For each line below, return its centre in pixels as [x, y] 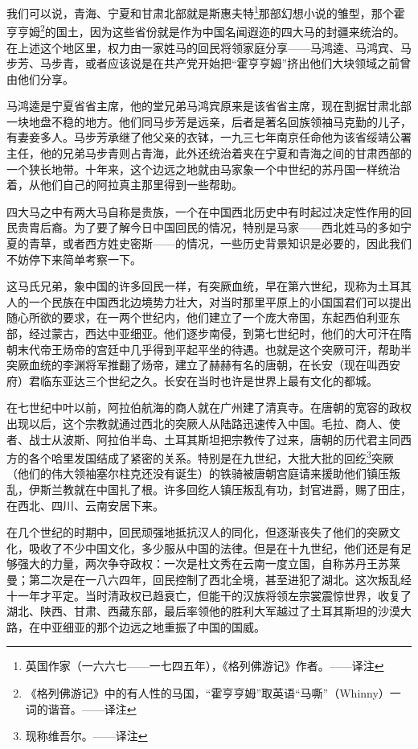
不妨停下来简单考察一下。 [74, 259]
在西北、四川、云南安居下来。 [85, 505]
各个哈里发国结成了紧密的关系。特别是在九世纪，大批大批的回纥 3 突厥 [211, 457]
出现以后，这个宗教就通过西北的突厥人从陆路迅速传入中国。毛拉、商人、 [198, 423]
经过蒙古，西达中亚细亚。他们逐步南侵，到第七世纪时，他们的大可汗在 [214, 333]
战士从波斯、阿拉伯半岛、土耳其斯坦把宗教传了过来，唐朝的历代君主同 [214, 439]
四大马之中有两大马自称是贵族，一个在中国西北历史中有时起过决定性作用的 [203, 211]
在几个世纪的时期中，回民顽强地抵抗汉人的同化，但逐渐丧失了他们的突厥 [198, 532]
